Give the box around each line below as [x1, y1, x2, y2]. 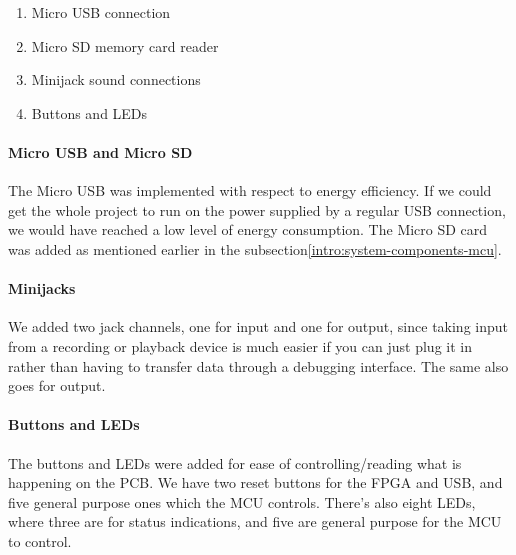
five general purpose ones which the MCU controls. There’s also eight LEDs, [8, 491, 476, 512]
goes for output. [8, 375, 106, 396]
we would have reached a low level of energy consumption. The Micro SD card [8, 219, 488, 240]
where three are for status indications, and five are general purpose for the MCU [8, 511, 502, 532]
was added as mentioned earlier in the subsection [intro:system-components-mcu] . [8, 238, 502, 259]
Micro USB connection [31, 2, 171, 22]
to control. [8, 530, 72, 551]
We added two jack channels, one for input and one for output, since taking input [8, 316, 509, 337]
